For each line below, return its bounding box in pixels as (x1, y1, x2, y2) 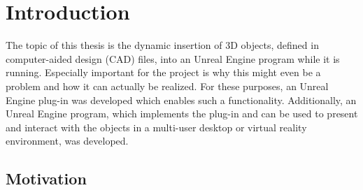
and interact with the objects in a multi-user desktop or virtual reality (6, 119, 307, 134)
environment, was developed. (6, 133, 129, 148)
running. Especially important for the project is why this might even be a (6, 65, 321, 80)
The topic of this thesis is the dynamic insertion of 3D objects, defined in (6, 38, 319, 52)
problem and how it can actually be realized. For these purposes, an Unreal (6, 78, 329, 93)
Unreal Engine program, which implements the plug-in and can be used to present (6, 106, 358, 121)
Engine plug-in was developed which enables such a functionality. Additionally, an (6, 92, 357, 107)
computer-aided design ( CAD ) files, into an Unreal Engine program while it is (6, 51, 340, 66)
